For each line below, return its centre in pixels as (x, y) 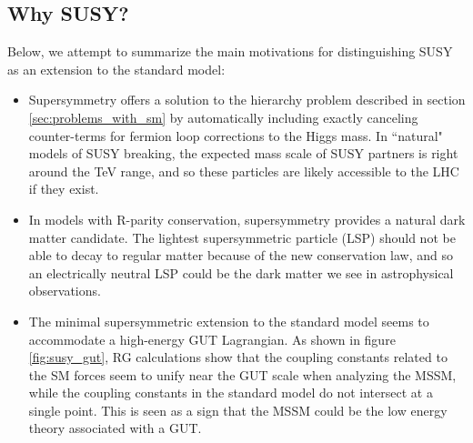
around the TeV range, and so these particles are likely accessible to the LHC (244, 171)
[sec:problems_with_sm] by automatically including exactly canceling (223, 117)
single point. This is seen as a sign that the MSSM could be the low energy (238, 410)
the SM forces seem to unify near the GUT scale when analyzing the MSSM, (242, 374)
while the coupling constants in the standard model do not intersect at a (231, 393)
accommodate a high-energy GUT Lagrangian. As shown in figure (212, 339)
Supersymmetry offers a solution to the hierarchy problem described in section (247, 100)
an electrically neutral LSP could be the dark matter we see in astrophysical (241, 272)
